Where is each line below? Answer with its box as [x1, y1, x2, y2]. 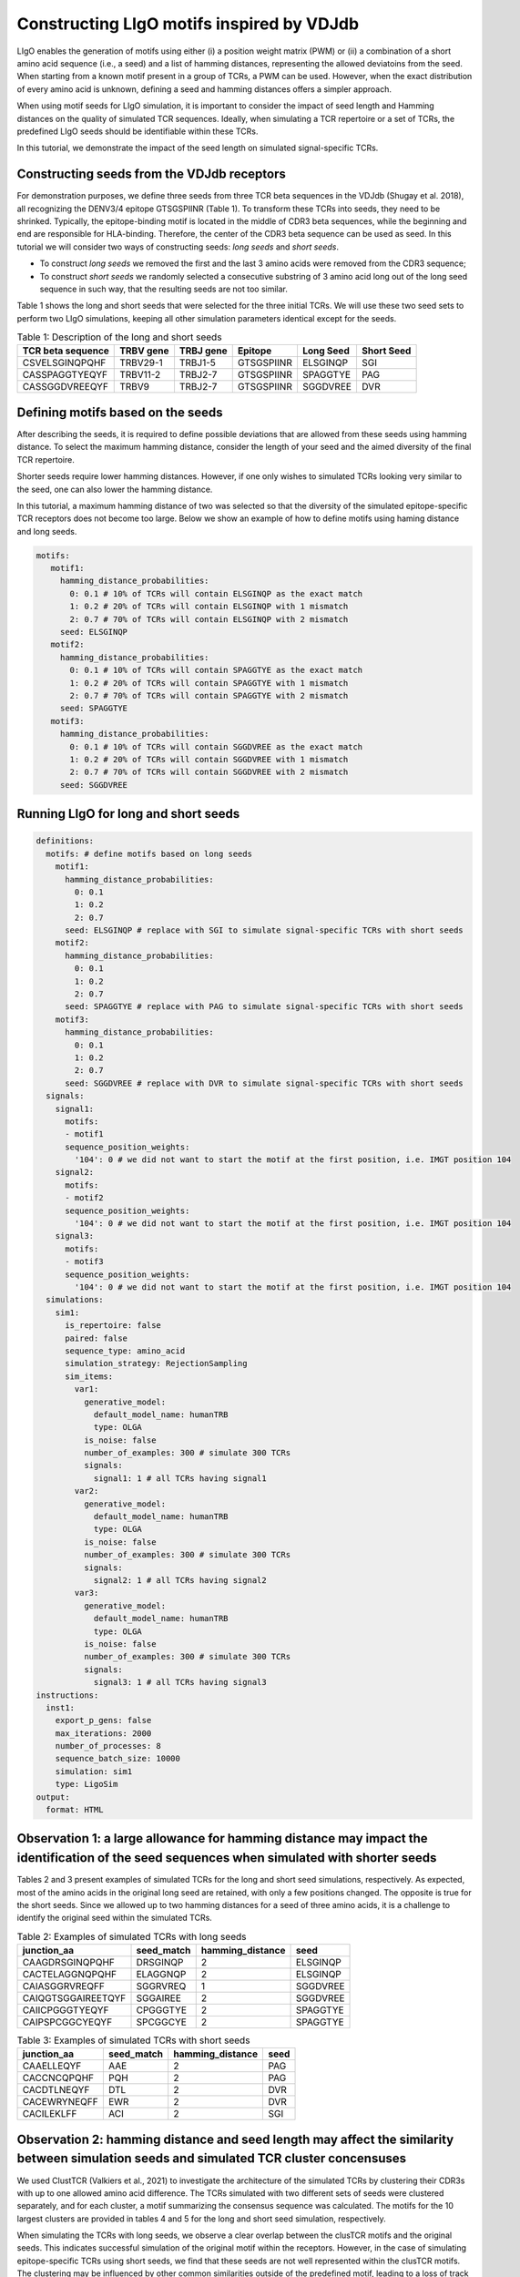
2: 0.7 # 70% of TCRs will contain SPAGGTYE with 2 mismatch [69, 690, 349, 700]
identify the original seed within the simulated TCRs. [16, 1913, 213, 1924]
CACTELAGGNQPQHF [22, 1968, 117, 1981]
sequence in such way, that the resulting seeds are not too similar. [39, 283, 289, 294]
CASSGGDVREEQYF [22, 381, 109, 393]
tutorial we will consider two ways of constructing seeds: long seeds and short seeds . [16, 241, 339, 252]
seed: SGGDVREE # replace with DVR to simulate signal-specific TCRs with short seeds [65, 1077, 464, 1088]
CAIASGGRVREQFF [22, 1980, 105, 1993]
